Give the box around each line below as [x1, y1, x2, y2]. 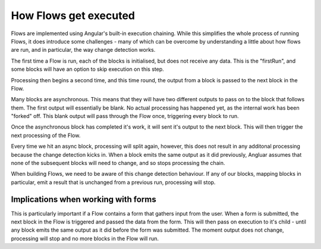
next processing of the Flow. [11, 132, 81, 139]
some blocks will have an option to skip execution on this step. [11, 66, 165, 73]
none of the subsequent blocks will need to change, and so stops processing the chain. [11, 160, 225, 167]
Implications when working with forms [11, 194, 157, 204]
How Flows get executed [11, 9, 136, 22]
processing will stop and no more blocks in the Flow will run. [11, 235, 159, 242]
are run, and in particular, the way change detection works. [11, 46, 156, 54]
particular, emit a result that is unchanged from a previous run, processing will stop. [11, 179, 216, 186]
